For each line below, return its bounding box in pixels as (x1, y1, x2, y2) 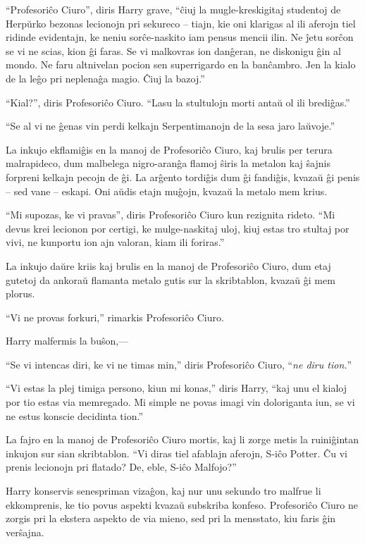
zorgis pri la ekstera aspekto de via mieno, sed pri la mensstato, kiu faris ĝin (6, 511, 336, 526)
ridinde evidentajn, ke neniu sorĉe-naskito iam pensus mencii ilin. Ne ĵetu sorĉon (6, 30, 354, 44)
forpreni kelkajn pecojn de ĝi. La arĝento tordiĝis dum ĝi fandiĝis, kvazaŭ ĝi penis (6, 169, 360, 184)
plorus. (6, 286, 35, 301)
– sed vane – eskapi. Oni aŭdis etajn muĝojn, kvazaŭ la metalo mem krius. (6, 183, 328, 198)
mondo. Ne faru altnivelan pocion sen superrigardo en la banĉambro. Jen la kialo (6, 57, 356, 72)
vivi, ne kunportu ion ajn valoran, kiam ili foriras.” (6, 235, 225, 249)
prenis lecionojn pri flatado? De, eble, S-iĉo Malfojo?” (6, 459, 237, 474)
